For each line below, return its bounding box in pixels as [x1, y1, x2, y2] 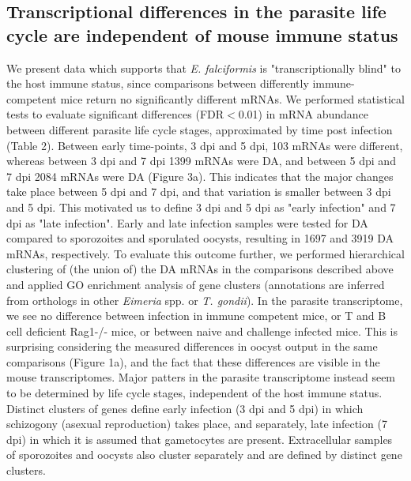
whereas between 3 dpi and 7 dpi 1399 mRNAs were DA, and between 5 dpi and [6, 152, 396, 169]
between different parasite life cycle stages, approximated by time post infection [6, 121, 393, 137]
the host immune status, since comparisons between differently [6, 75, 309, 92]
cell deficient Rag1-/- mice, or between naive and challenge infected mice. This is [6, 322, 398, 339]
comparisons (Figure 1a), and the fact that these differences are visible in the [6, 353, 380, 370]
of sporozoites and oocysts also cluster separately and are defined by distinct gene [6, 446, 402, 463]
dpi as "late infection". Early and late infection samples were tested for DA [6, 214, 368, 231]
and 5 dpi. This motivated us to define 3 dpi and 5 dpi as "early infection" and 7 [6, 198, 396, 215]
